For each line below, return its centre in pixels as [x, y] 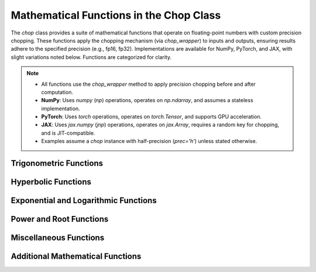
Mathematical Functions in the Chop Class [116, 15]
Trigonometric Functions [57, 163]
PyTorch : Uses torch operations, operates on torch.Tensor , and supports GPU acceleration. [151, 117]
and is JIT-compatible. [68, 133]
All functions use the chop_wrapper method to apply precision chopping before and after [148, 84]
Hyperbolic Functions [51, 182]
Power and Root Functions [60, 219]
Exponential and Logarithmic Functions [84, 200]
